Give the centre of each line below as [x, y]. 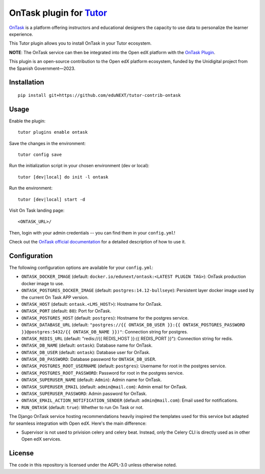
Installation [26, 82]
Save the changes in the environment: [47, 143]
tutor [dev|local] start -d [52, 199]
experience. [21, 34]
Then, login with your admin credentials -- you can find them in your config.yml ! [92, 233]
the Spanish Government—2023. [42, 68]
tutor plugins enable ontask [53, 132]
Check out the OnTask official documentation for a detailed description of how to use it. [97, 242]
